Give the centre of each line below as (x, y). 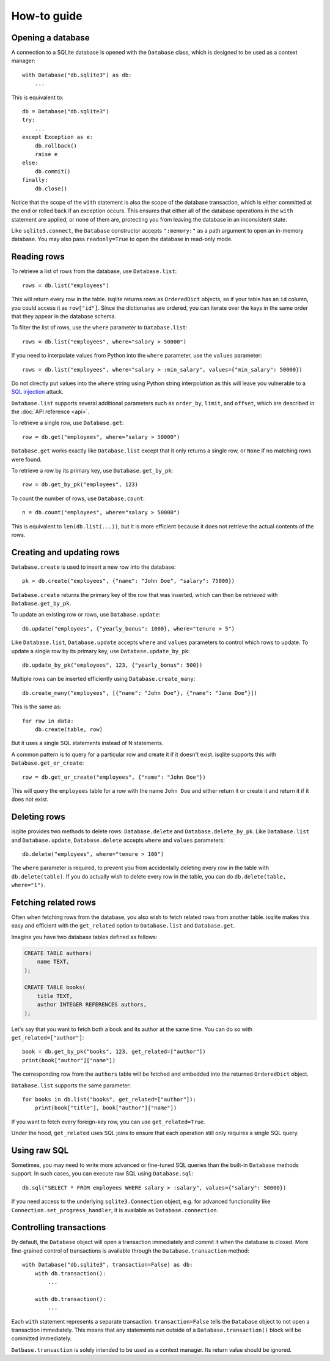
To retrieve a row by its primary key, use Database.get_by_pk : (92, 471)
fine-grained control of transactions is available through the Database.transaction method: (130, 1250)
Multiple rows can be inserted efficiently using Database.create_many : (103, 679)
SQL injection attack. (37, 392)
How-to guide (47, 16)
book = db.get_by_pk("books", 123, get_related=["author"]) (114, 1052)
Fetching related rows (54, 902)
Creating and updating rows (66, 552)
